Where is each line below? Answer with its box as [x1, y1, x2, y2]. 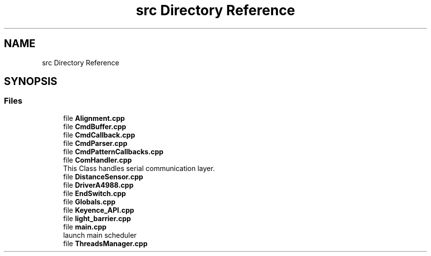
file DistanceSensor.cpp [63, 172, 143, 181]
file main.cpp [63, 222, 107, 231]
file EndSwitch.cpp [63, 189, 126, 198]
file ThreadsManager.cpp [63, 239, 148, 248]
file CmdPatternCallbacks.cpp [63, 147, 164, 156]
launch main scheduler [63, 230, 137, 239]
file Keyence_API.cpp [63, 205, 134, 214]
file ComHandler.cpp [63, 155, 132, 164]
